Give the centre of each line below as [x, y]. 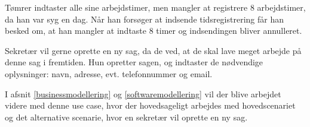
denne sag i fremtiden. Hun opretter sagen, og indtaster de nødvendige [134, 62]
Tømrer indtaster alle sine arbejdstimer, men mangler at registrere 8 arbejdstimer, [155, 7]
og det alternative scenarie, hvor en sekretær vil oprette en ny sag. [126, 117]
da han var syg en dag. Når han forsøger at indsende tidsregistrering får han [145, 19]
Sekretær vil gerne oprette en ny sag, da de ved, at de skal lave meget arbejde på [153, 50]
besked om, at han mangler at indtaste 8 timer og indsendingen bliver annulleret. [154, 31]
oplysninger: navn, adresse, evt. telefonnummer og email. [109, 73]
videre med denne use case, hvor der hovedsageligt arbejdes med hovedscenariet [150, 105]
